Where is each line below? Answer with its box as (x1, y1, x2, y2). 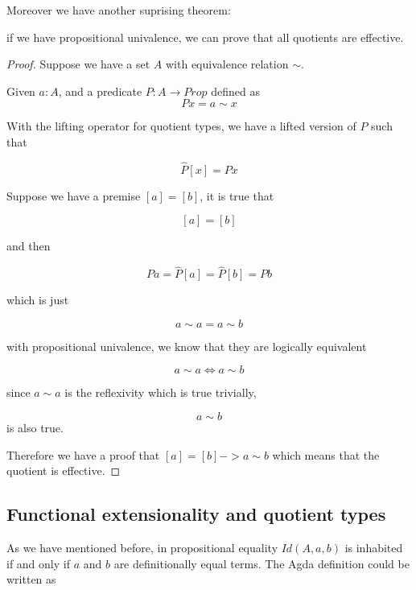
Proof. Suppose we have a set (6, 56, 150, 72)
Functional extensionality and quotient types (6, 501, 386, 526)
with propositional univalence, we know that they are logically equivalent (6, 337, 367, 354)
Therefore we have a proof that (6, 446, 160, 463)
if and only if (6, 555, 70, 571)
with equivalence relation (166, 56, 289, 72)
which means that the (272, 446, 380, 463)
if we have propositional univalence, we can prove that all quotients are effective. (6, 28, 404, 45)
